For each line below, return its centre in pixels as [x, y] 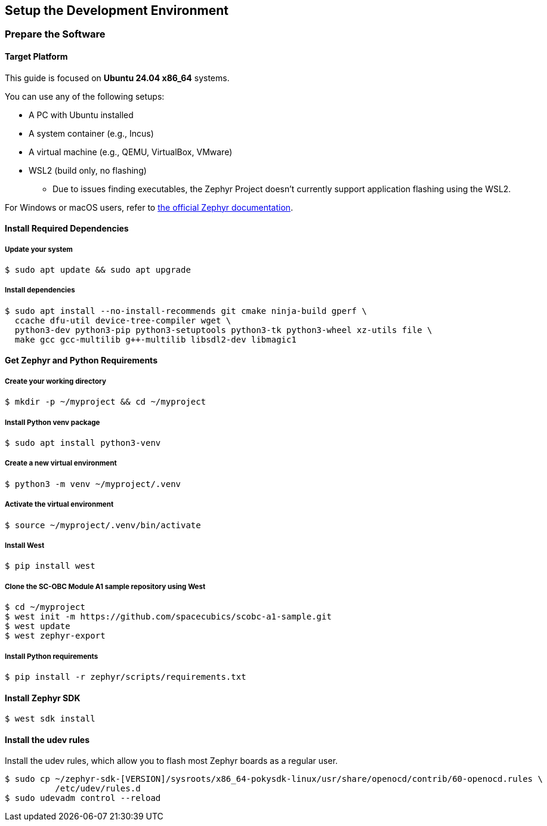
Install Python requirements [52, 656]
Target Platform [36, 57]
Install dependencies [40, 290]
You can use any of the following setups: [85, 96]
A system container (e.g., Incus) [91, 133]
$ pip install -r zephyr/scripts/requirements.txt [126, 676]
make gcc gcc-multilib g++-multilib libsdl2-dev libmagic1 [155, 339]
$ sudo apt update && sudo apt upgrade [98, 270]
